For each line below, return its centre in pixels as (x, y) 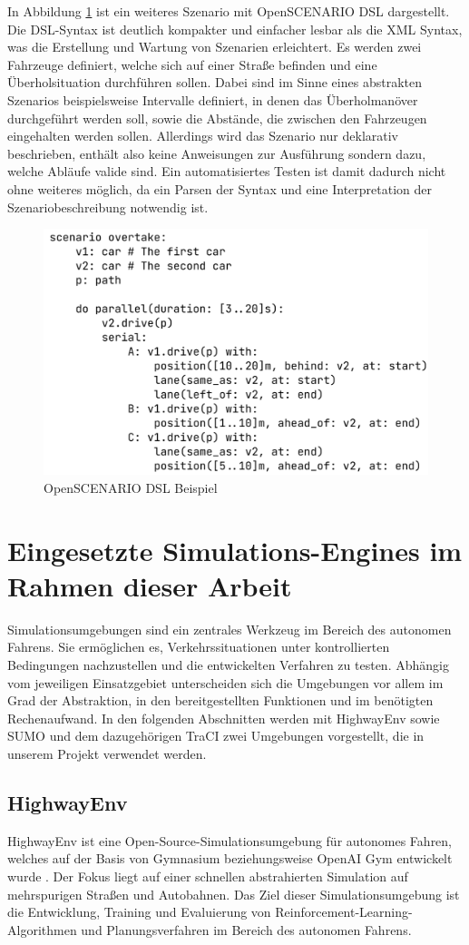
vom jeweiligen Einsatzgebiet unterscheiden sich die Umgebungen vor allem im (225, 682)
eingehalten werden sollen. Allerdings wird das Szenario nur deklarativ (203, 136)
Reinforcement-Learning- (344, 912)
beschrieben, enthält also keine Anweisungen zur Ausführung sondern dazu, (217, 153)
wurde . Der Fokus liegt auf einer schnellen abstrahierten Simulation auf (208, 876)
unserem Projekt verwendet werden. (107, 753)
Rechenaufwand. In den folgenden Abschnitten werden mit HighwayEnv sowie (224, 718)
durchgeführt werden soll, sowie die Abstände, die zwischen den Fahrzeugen (217, 118)
